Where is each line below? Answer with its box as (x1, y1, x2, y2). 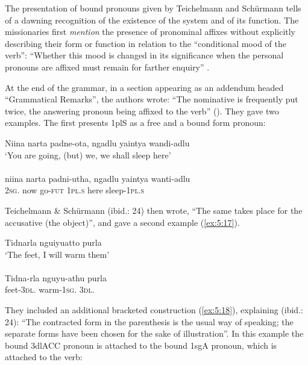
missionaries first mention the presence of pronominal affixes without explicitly (5, 25, 296, 38)
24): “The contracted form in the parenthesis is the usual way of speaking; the (5, 315, 294, 328)
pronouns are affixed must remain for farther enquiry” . (5, 60, 210, 73)
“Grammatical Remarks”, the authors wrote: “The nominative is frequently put (5, 93, 298, 105)
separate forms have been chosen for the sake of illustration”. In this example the (5, 327, 304, 340)
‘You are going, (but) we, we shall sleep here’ (5, 148, 171, 161)
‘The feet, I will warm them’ (5, 248, 110, 260)
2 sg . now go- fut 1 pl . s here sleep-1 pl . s (5, 184, 145, 196)
